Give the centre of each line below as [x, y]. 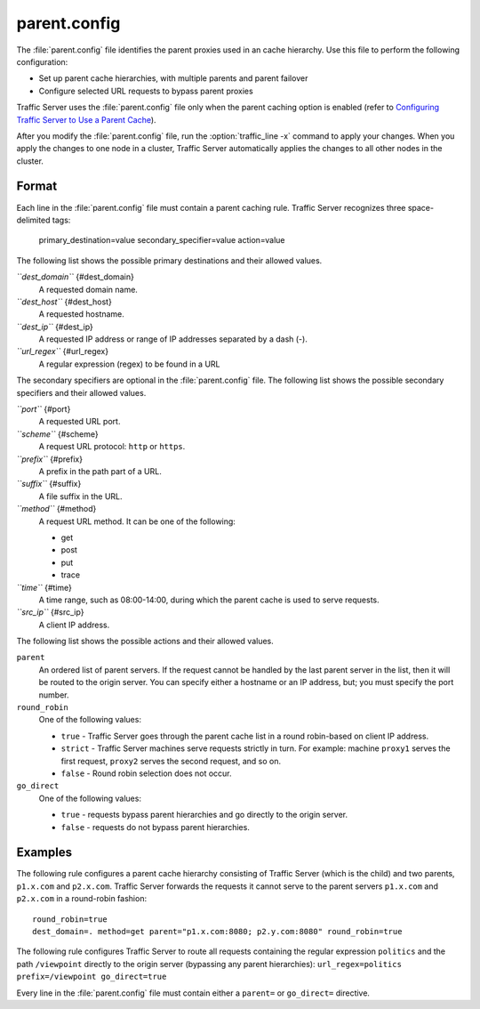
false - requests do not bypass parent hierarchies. [156, 827]
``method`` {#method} [56, 509]
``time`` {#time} [44, 587]
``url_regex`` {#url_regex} [63, 351]
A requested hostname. [81, 314]
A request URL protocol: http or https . [112, 447]
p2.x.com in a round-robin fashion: [81, 899]
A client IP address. [74, 625]
